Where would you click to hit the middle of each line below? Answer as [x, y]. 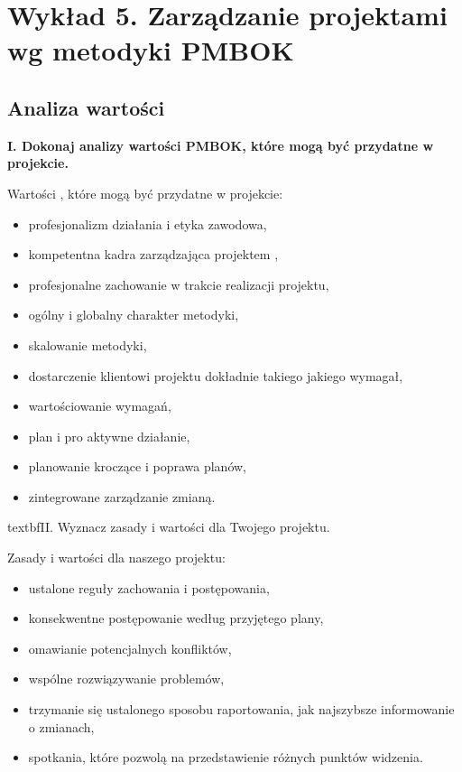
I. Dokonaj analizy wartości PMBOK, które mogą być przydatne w [221, 145]
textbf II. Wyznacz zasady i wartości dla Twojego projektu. [169, 527]
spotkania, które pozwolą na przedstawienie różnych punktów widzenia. [226, 757]
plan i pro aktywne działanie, [109, 436]
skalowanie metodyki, [88, 344]
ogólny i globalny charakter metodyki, [134, 315]
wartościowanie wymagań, [100, 406]
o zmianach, [61, 726]
